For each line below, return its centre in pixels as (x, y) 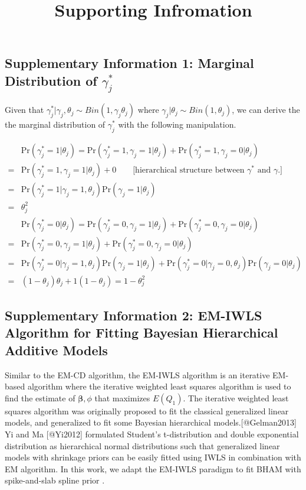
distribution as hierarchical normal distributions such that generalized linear (142, 445)
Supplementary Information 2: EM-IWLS (134, 315)
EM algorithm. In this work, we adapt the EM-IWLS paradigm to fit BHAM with (153, 468)
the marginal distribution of (55, 124)
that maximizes (122, 397)
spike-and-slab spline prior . (55, 480)
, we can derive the (266, 110)
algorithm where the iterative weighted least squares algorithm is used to (159, 386)
